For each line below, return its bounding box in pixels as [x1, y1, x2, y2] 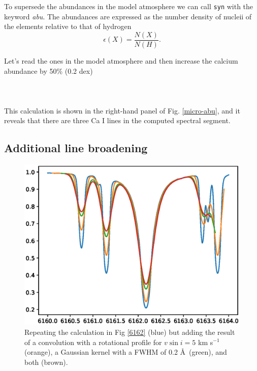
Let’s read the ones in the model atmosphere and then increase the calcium [4, 55, 238, 66]
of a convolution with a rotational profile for [24, 336, 162, 347]
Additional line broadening [4, 140, 148, 156]
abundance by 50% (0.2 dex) [4, 65, 93, 76]
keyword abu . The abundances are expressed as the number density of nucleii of [4, 11, 252, 21]
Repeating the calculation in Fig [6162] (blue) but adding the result [24, 326, 235, 337]
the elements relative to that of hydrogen [4, 21, 132, 32]
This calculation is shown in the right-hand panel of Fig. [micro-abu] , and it [4, 105, 240, 116]
